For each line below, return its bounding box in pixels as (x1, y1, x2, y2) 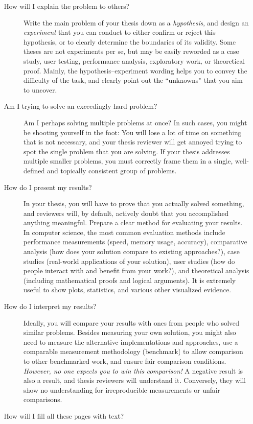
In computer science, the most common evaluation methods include (23, 227, 226, 237)
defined (23, 165, 45, 175)
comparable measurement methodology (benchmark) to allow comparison (23, 346, 243, 356)
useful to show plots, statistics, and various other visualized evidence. (23, 284, 231, 295)
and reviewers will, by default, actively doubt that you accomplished (23, 208, 229, 218)
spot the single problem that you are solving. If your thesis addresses (23, 146, 230, 156)
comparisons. (23, 394, 62, 404)
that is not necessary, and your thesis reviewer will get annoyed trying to (23, 137, 242, 147)
